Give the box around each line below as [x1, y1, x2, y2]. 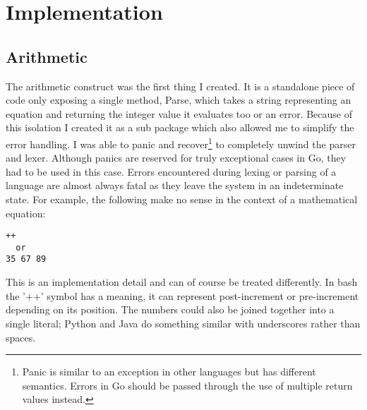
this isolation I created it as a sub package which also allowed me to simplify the [6, 120, 354, 135]
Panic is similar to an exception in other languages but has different [22, 364, 316, 379]
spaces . [6, 330, 36, 344]
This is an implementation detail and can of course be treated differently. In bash [6, 275, 358, 289]
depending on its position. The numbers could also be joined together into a [6, 302, 335, 317]
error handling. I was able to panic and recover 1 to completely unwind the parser [6, 134, 356, 151]
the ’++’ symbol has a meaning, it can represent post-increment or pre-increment [6, 288, 359, 303]
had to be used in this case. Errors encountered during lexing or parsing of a [6, 164, 337, 179]
